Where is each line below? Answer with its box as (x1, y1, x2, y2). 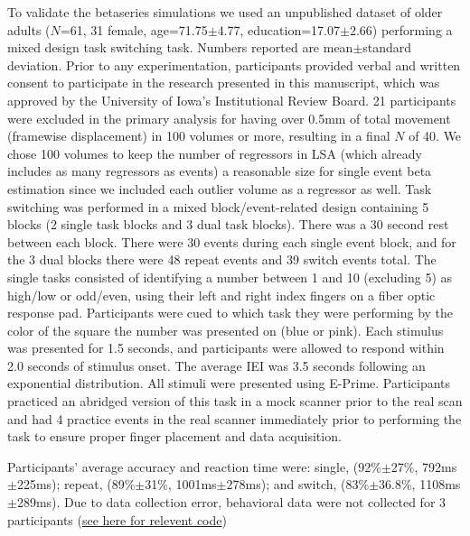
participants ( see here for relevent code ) (7, 510, 227, 529)
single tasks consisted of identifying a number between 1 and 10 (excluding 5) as (7, 267, 453, 286)
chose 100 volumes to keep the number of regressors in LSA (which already (7, 143, 422, 162)
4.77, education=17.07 (217, 20, 340, 39)
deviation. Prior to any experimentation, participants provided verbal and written (7, 55, 461, 74)
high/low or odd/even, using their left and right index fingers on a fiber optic (7, 285, 436, 304)
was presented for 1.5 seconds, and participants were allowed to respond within (7, 338, 445, 357)
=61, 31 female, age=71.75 (60, 20, 208, 39)
